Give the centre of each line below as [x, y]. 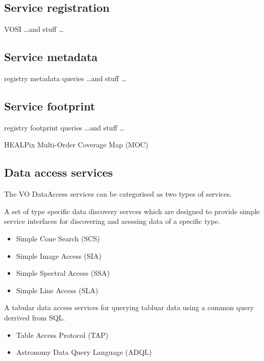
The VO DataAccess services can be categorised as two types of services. [118, 194]
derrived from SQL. [35, 317]
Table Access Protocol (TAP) [62, 335]
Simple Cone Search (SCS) [58, 238]
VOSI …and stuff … [34, 29]
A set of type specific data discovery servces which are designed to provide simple [132, 211]
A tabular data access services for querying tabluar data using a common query [129, 307]
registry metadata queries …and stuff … [65, 78]
